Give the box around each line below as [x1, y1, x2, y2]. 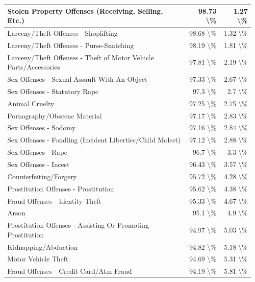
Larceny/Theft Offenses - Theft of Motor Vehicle [7, 52, 154, 62]
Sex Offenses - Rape [7, 147, 68, 157]
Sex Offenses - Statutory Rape [7, 86, 99, 96]
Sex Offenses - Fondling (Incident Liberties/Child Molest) [7, 135, 181, 145]
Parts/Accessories [7, 62, 60, 72]
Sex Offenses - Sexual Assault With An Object [7, 74, 148, 84]
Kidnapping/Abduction [7, 241, 78, 252]
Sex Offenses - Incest [7, 159, 70, 169]
